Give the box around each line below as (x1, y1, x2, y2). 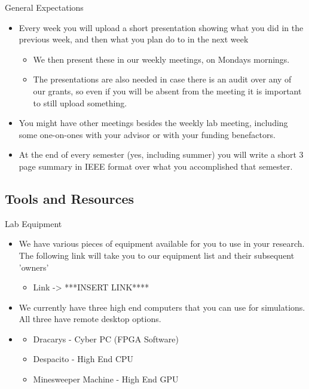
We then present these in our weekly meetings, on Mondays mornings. (33, 53, 290, 65)
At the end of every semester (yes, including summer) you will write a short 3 (19, 148, 304, 161)
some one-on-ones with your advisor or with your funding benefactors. (19, 128, 276, 140)
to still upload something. (33, 96, 127, 109)
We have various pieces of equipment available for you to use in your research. (19, 237, 305, 250)
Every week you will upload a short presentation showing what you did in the (19, 21, 304, 33)
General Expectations (5, 1, 84, 13)
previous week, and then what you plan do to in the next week (19, 33, 249, 45)
